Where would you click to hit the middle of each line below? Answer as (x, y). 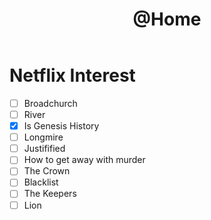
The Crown (47, 171)
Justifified (44, 149)
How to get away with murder (84, 160)
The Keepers (50, 194)
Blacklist (41, 182)
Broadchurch (50, 103)
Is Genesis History (61, 126)
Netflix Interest (72, 75)
